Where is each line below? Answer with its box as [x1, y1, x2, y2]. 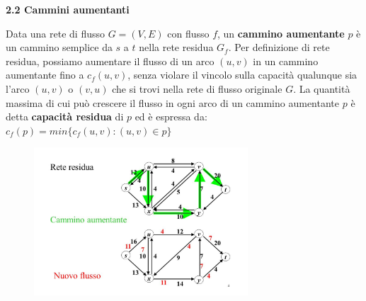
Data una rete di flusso [6, 25, 105, 40]
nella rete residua [139, 40, 214, 55]
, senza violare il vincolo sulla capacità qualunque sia [127, 67, 358, 82]
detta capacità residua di [6, 109, 124, 124]
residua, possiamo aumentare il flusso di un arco [6, 53, 215, 68]
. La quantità [293, 81, 350, 96]
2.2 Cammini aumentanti [6, 2, 130, 16]
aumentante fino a [6, 67, 84, 82]
